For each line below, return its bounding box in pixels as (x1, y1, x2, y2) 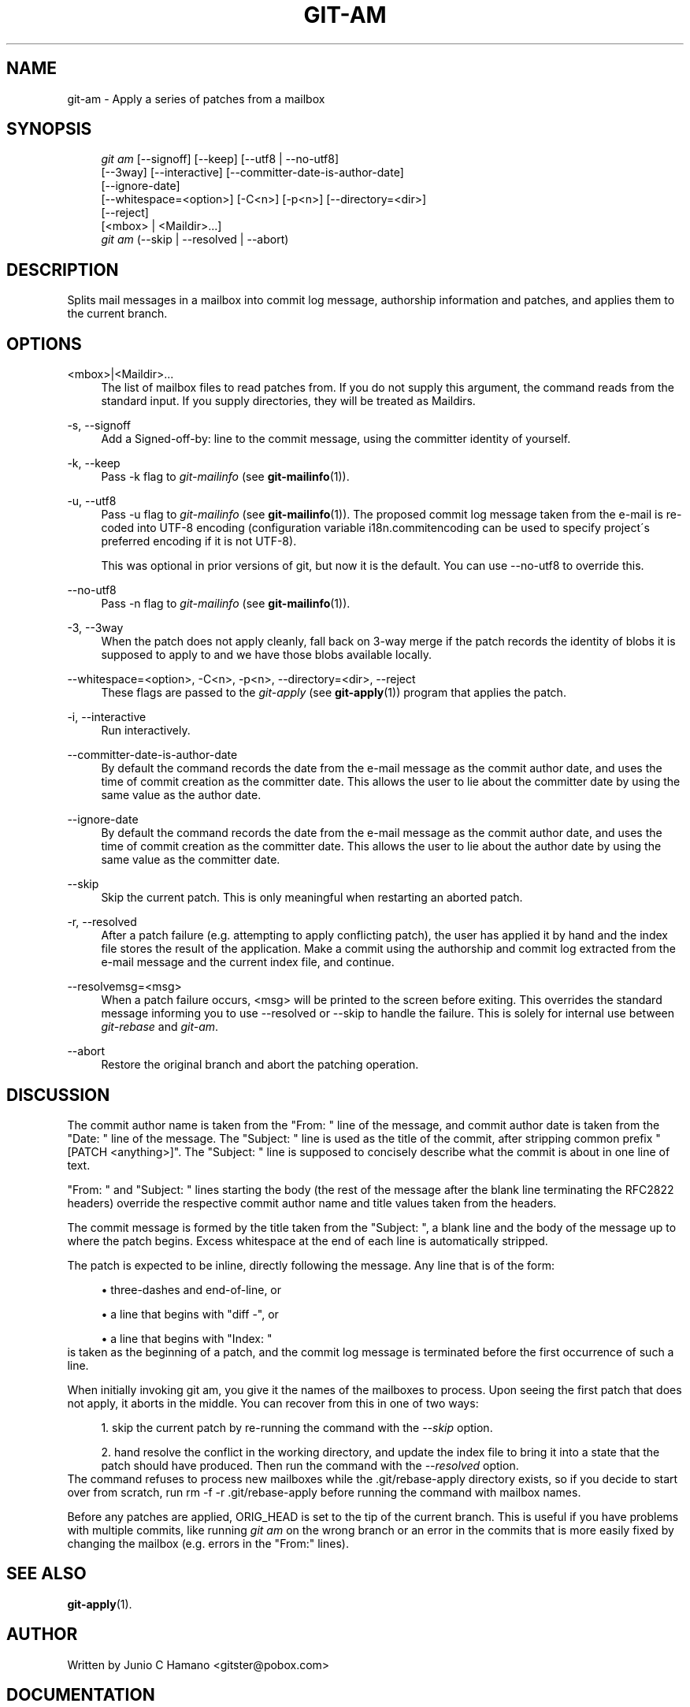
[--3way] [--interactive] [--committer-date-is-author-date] (101, 165, 404, 180)
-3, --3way (67, 621, 124, 635)
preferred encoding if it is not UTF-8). (101, 534, 297, 549)
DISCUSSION (6, 1084, 110, 1105)
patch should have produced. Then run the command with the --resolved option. (101, 1458, 519, 1472)
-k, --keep (67, 456, 121, 470)
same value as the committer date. (101, 853, 280, 867)
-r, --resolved (67, 915, 137, 929)
